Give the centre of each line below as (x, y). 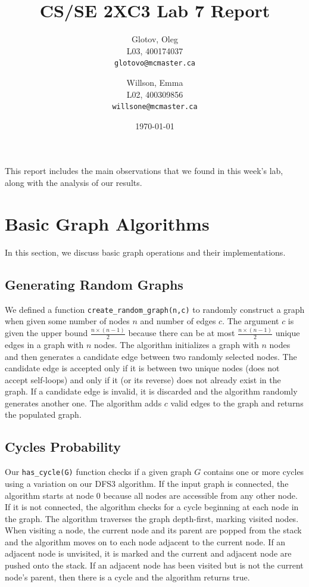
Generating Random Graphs (94, 284)
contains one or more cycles (254, 472)
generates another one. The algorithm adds (83, 403)
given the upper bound (46, 333)
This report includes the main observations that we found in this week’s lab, (144, 171)
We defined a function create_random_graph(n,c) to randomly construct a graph (155, 309)
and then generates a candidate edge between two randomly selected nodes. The (151, 356)
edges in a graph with (44, 344)
